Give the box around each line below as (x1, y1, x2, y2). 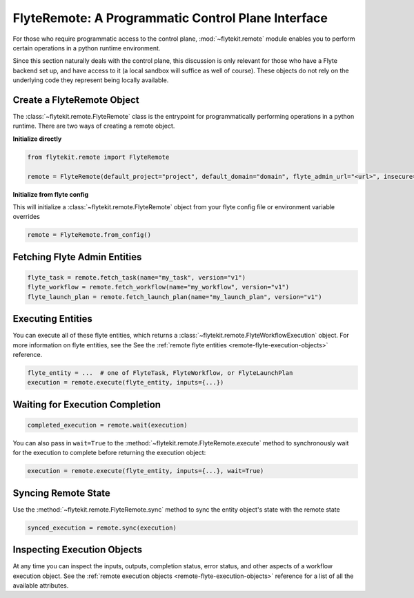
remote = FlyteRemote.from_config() (27, 231, 152, 239)
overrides (12, 213, 41, 221)
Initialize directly (12, 135, 62, 143)
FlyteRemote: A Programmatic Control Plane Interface (12, 10, 328, 26)
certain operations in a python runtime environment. (12, 44, 161, 52)
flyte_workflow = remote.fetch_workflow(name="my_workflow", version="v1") (27, 283, 290, 291)
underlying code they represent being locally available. (12, 76, 169, 84)
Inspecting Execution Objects (12, 544, 143, 556)
